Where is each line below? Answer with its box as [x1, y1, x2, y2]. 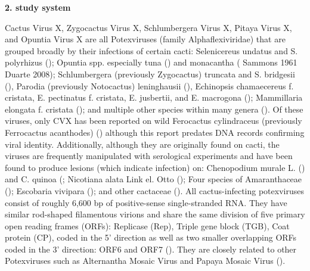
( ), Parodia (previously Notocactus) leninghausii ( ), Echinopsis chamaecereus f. [5, 79, 294, 92]
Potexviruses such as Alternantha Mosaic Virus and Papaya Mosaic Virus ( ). [5, 254, 286, 267]
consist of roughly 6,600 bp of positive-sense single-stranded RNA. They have [5, 196, 287, 208]
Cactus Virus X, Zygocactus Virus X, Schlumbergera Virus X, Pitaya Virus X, [5, 21, 292, 33]
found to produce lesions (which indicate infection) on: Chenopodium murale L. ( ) [5, 161, 305, 173]
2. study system [5, 1, 71, 13]
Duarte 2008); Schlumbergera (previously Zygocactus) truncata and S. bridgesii [5, 67, 295, 80]
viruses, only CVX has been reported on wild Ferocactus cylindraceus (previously [5, 114, 302, 127]
